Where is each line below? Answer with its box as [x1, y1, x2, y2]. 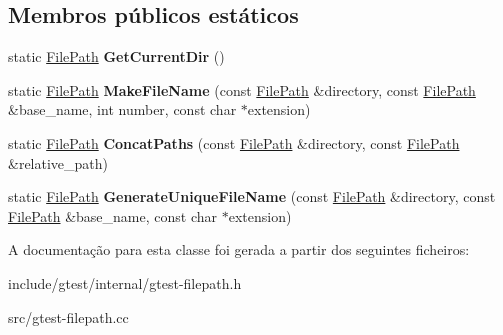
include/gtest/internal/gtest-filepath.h [8, 272, 242, 293]
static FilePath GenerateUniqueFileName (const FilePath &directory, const [8, 186, 496, 207]
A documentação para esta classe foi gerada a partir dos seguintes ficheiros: [8, 239, 470, 260]
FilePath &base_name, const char [8, 205, 218, 226]
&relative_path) [8, 152, 109, 173]
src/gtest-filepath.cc [8, 306, 129, 327]
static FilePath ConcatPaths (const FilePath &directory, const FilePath [8, 132, 460, 153]
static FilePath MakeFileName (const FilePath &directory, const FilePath [8, 79, 476, 100]
